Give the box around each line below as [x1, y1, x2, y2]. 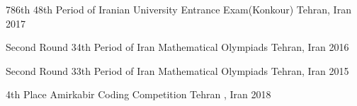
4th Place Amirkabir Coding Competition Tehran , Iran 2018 [6, 87, 271, 102]
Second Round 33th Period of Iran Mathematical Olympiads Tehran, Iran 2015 [6, 63, 349, 78]
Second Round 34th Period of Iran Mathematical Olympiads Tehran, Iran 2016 [6, 40, 349, 54]
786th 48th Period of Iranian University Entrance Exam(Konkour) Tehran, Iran [6, 2, 351, 16]
